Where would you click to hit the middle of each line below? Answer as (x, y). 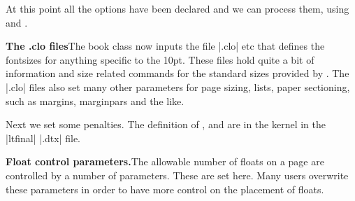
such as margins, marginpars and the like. (95, 100)
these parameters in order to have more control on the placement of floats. (165, 189)
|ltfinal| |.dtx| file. (43, 138)
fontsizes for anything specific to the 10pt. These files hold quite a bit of (160, 59)
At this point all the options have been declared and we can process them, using (177, 8)
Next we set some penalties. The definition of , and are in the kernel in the (166, 124)
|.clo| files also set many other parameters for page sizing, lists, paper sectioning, (178, 86)
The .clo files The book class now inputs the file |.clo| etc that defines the (165, 46)
